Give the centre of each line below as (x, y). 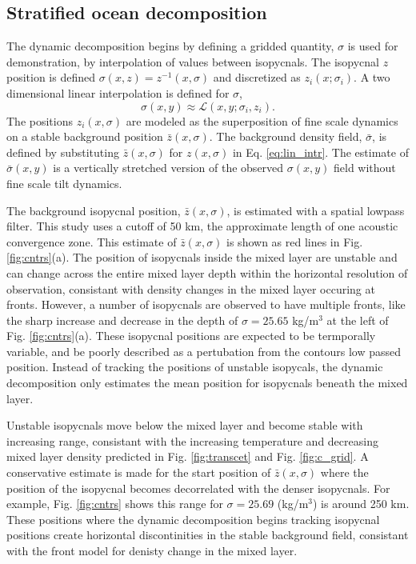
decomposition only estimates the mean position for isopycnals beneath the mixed (207, 383)
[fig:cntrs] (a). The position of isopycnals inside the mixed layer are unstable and (202, 257)
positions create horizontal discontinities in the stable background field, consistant (208, 535)
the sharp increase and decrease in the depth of (122, 320)
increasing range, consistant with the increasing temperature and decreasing (192, 440)
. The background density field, (286, 136)
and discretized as (257, 77)
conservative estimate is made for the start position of (139, 472)
